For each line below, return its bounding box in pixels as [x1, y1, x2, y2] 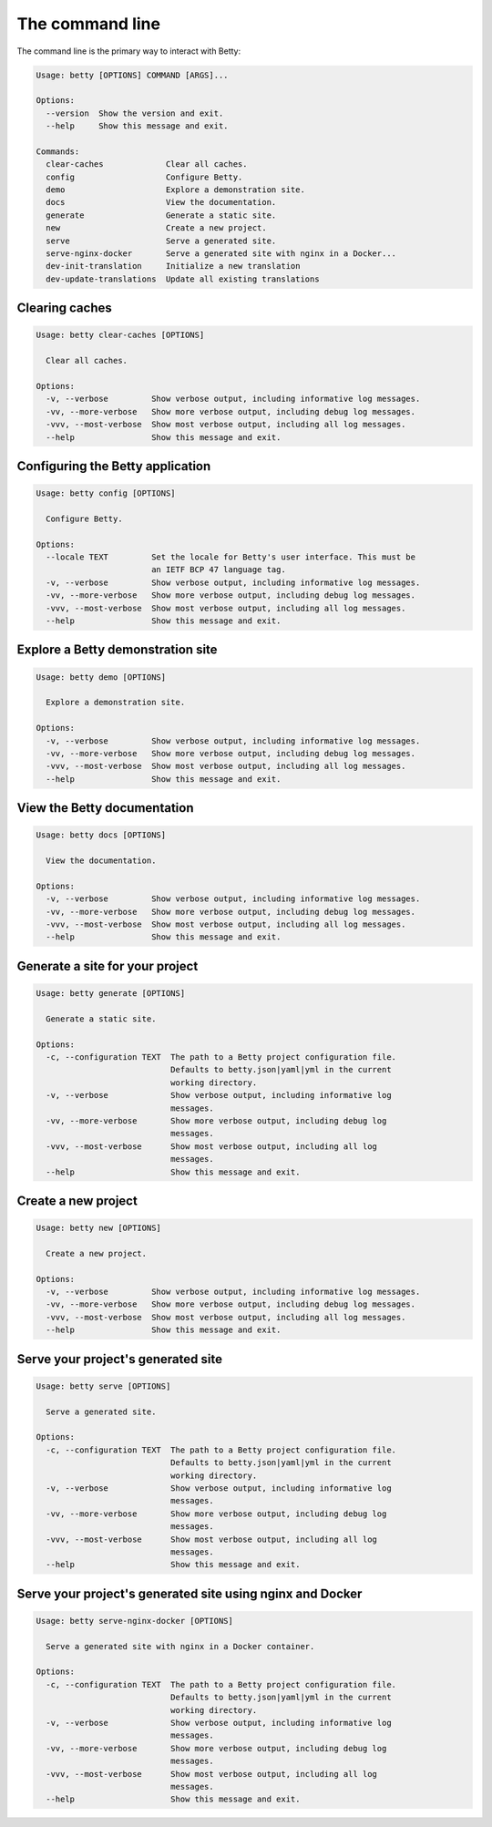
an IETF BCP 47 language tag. [150, 565, 286, 575]
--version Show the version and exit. [46, 108, 224, 118]
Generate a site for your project [16, 958, 199, 974]
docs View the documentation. [46, 197, 277, 208]
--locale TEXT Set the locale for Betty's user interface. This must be [46, 552, 416, 562]
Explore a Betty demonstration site [16, 642, 218, 658]
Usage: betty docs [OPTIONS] [36, 830, 167, 840]
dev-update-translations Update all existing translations [46, 273, 320, 284]
